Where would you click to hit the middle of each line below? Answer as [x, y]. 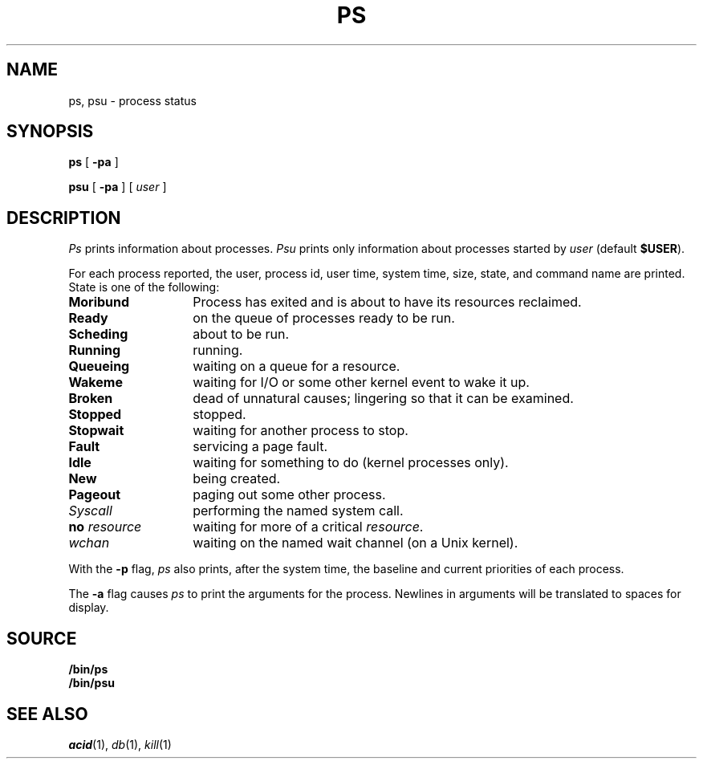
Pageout [95, 495]
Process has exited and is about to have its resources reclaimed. [387, 302]
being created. [237, 479]
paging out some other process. [289, 495]
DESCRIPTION [64, 218]
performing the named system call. [298, 511]
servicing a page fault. [260, 447]
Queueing [99, 366]
